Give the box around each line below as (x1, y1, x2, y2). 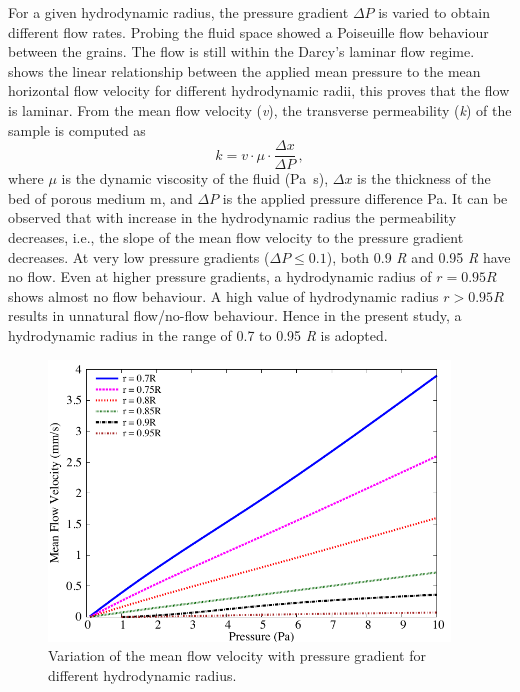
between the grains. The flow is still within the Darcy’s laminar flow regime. (8, 41, 475, 62)
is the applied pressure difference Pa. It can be (222, 187, 508, 208)
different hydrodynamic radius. (48, 664, 237, 685)
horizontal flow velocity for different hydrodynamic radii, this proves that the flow (8, 80, 510, 101)
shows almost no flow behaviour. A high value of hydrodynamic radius (8, 285, 439, 306)
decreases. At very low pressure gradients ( (8, 246, 270, 267)
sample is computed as (8, 119, 146, 140)
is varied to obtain (378, 2, 490, 22)
